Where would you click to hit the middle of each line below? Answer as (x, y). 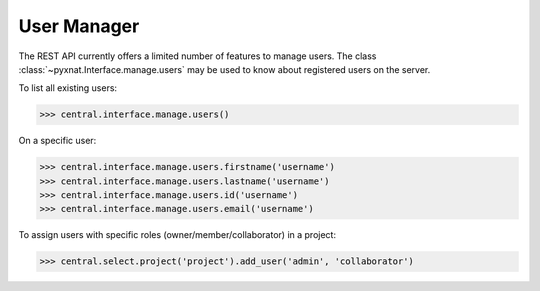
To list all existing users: (68, 88)
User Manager (79, 26)
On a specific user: (57, 141)
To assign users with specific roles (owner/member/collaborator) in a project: (177, 235)
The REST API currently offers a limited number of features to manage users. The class (197, 56)
